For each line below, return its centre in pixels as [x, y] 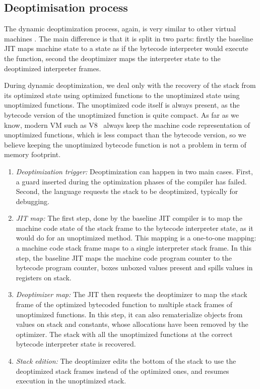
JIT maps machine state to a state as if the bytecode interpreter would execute [126, 48]
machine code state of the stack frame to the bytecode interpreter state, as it [135, 228]
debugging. [32, 201]
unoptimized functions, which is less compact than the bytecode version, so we [125, 135]
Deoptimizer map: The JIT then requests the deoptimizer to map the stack [132, 294]
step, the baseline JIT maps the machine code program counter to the [124, 257]
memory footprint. [32, 154]
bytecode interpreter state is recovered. [76, 344]
